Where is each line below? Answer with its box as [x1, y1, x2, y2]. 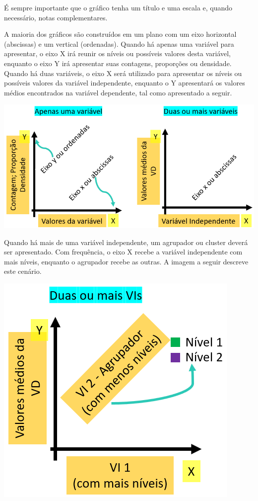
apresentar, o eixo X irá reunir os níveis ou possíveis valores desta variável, [4, 48, 231, 59]
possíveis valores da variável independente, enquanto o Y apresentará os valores [4, 78, 245, 88]
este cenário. [4, 266, 42, 276]
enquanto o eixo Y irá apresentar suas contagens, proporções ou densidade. [4, 58, 232, 68]
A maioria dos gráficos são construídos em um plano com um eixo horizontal [4, 29, 237, 39]
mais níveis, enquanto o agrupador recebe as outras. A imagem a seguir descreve [4, 256, 249, 266]
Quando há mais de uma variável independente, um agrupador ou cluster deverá [4, 237, 248, 247]
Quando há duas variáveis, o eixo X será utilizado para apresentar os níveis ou [4, 68, 242, 78]
